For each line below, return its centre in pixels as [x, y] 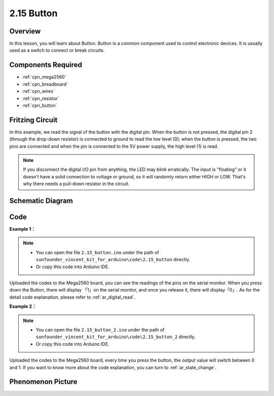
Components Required [46, 65]
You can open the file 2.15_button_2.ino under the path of [100, 330]
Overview [25, 31]
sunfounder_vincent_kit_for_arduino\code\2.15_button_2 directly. [116, 337]
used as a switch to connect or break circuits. [57, 50]
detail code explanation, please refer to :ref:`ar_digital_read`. [72, 297]
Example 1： [22, 229]
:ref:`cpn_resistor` [41, 98]
